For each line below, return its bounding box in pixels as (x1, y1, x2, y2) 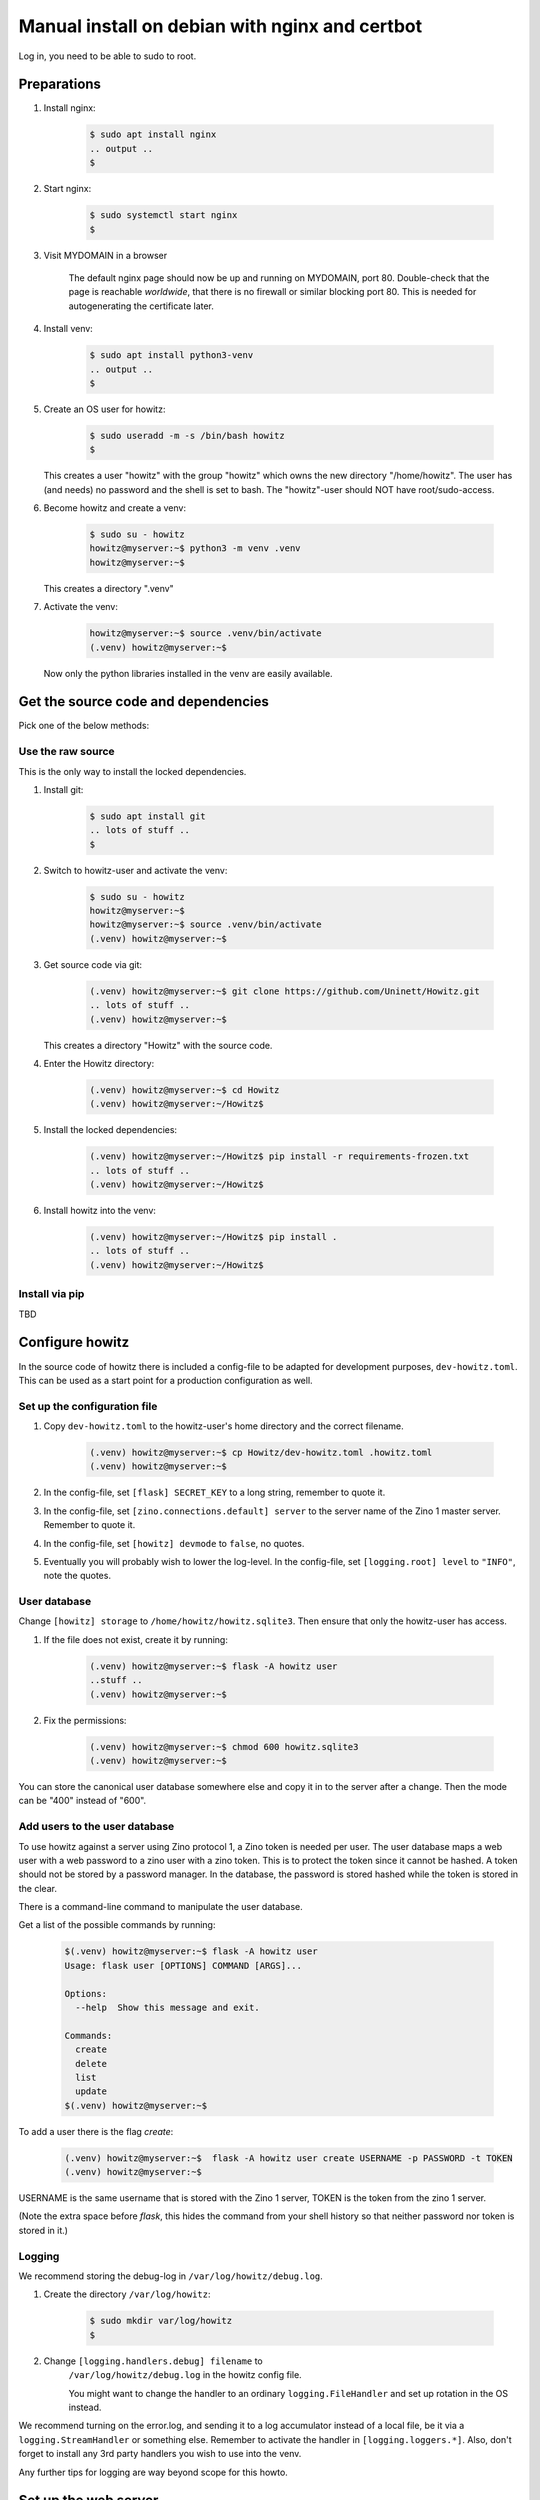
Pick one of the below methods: (18, 720, 150, 732)
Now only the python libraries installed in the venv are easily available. (43, 667, 334, 679)
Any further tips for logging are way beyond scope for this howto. (18, 2466, 289, 2478)
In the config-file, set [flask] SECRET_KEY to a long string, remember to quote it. (43, 1486, 386, 1499)
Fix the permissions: (43, 1714, 127, 1726)
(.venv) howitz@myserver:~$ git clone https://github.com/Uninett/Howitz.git (89, 985, 480, 997)
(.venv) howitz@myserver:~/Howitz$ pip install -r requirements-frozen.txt (89, 1151, 470, 1162)
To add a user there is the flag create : (18, 2125, 174, 2137)
